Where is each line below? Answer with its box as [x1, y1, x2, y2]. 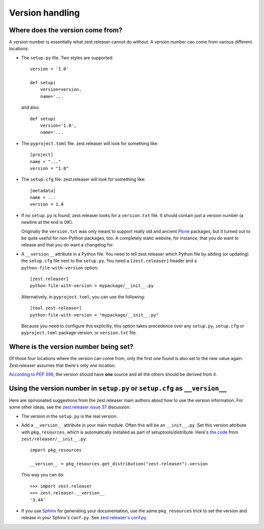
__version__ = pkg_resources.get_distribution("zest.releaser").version [30, 461, 208, 467]
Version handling [9, 7, 80, 18]
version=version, [40, 87, 82, 93]
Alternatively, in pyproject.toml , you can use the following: [21, 294, 145, 300]
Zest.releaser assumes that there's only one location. [9, 362, 116, 368]
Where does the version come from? [9, 26, 123, 34]
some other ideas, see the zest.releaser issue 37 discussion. [9, 404, 131, 410]
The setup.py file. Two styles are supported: [21, 54, 113, 61]
